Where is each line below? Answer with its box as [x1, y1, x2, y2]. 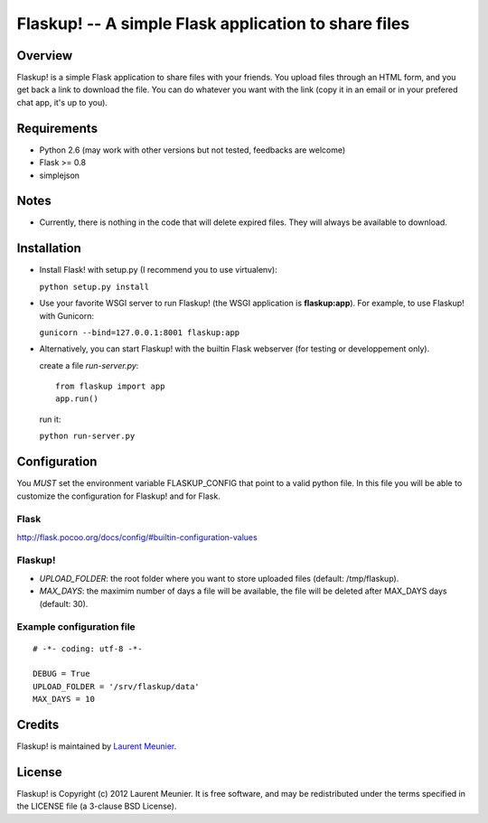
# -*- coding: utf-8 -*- [33, 643, 143, 654]
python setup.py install [39, 281, 149, 292]
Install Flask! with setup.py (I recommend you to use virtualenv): [39, 265, 277, 276]
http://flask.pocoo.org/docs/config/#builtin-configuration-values [16, 531, 258, 542]
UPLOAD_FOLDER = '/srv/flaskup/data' [33, 681, 201, 691]
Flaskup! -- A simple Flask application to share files [16, 14, 410, 33]
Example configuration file [16, 621, 136, 633]
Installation [16, 240, 81, 257]
